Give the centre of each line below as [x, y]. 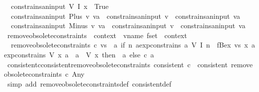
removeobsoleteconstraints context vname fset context [97, 35]
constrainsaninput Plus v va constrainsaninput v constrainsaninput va [126, 16]
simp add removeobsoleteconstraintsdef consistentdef [89, 83]
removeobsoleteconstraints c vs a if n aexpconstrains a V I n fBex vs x [129, 45]
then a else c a [128, 54]
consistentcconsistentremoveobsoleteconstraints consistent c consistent [118, 64]
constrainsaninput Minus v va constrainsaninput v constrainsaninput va [128, 25]
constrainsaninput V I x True [60, 6]
